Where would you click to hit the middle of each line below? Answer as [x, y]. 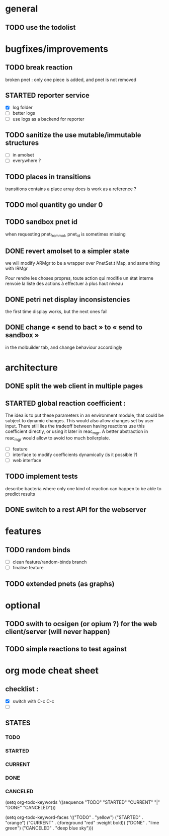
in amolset [23, 155]
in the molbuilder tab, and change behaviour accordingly [64, 347]
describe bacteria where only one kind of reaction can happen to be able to [83, 488]
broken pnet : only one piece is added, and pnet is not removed [71, 80]
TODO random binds [38, 550]
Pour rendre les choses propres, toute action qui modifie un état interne [79, 278]
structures [22, 143]
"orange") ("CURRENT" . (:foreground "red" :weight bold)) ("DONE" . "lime [82, 823]
